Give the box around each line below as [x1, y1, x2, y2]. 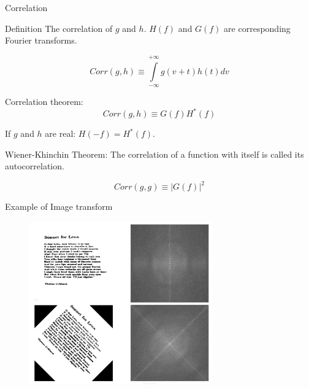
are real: [45, 127, 76, 140]
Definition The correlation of [5, 21, 113, 34]
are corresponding [224, 21, 291, 34]
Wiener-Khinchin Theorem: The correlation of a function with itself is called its [5, 147, 304, 160]
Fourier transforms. [5, 34, 77, 47]
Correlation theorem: [5, 94, 83, 107]
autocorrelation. [5, 160, 64, 172]
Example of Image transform [5, 200, 113, 213]
